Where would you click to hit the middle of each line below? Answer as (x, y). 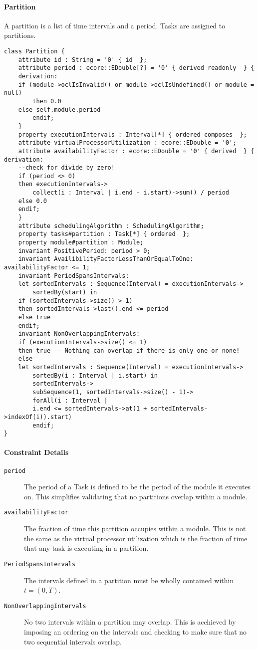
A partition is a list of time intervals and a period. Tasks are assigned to (115, 25)
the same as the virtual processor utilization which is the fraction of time (136, 538)
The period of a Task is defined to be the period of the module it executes (137, 487)
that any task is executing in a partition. (86, 548)
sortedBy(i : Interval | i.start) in (95, 375)
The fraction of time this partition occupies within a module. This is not (135, 529)
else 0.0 (32, 201)
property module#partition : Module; (81, 243)
